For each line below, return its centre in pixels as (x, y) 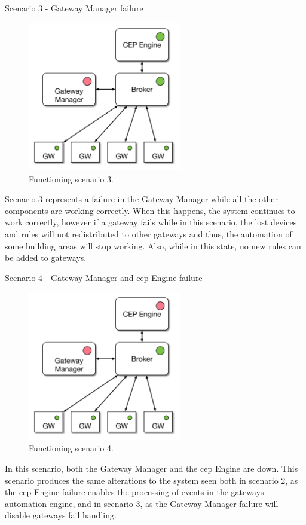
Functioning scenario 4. (71, 448)
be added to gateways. (46, 257)
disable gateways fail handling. (61, 515)
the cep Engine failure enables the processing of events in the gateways (134, 492)
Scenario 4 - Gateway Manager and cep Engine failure (104, 277)
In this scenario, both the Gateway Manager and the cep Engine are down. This (152, 468)
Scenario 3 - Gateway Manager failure (74, 8)
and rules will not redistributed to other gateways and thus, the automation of (149, 233)
